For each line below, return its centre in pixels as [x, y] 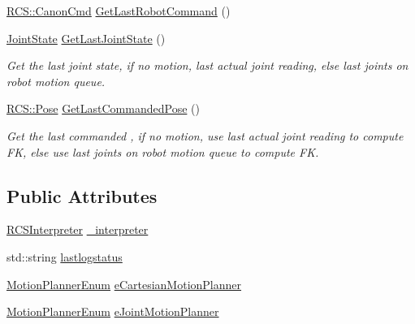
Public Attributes [82, 195]
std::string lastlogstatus [65, 256]
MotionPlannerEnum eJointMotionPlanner [113, 311]
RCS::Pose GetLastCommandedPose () [103, 108]
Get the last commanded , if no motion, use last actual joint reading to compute [205, 135]
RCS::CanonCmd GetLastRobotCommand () [119, 11]
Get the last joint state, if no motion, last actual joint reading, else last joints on [207, 65]
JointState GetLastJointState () [86, 38]
